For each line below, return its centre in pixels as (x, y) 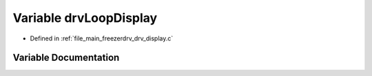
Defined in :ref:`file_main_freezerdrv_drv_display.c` (102, 38)
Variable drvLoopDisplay (85, 18)
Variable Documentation (66, 58)
